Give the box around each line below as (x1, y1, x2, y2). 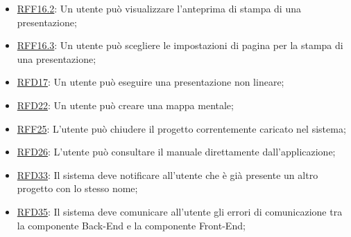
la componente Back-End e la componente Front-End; (17, 218, 246, 232)
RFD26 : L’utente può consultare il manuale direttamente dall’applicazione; (17, 144, 336, 159)
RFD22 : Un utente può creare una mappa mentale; (17, 97, 234, 112)
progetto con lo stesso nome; (17, 181, 138, 196)
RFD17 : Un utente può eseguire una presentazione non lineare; (17, 75, 284, 89)
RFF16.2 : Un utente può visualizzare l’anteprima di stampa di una (17, 1, 301, 15)
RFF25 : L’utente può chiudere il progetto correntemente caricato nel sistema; (17, 121, 346, 135)
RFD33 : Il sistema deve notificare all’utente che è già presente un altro (17, 167, 318, 182)
